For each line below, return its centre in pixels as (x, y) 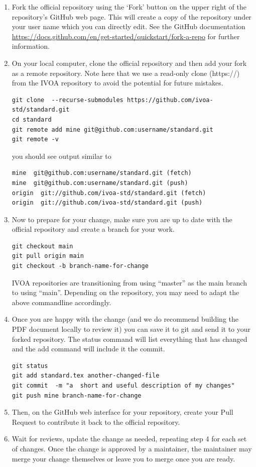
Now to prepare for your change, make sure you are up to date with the (122, 219)
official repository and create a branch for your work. (93, 229)
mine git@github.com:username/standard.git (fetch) (102, 173)
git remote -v (35, 139)
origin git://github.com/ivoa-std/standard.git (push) (107, 203)
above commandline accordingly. (61, 302)
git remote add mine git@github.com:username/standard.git (112, 129)
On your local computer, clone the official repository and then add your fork (129, 63)
